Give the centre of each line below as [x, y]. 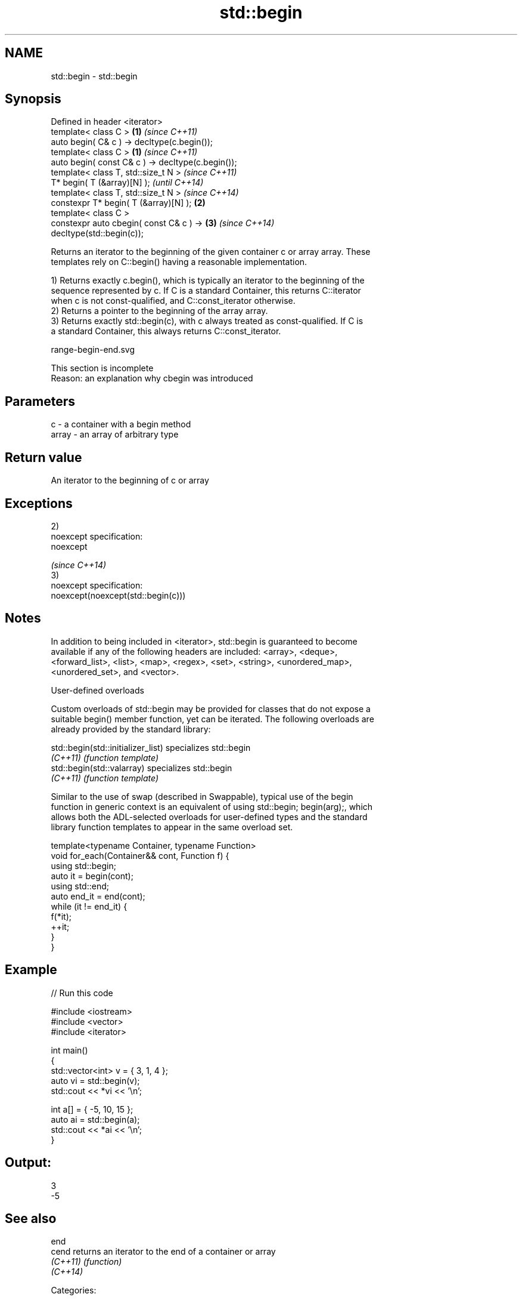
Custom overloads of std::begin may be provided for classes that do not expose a [211, 708]
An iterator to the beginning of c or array [130, 480]
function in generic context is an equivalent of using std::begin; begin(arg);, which [212, 806]
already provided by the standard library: [131, 729]
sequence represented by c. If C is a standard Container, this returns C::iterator [206, 291]
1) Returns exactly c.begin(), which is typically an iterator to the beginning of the [208, 281]
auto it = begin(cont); [92, 876]
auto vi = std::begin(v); [95, 1080]
